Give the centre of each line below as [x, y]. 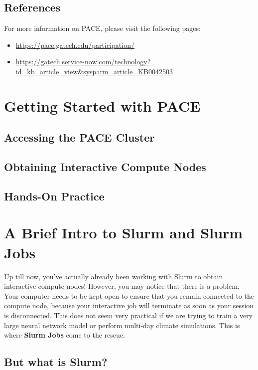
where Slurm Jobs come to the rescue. [64, 335]
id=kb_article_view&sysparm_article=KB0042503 [94, 71]
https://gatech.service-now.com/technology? [83, 62]
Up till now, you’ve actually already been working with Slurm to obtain [114, 276]
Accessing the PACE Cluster [79, 137]
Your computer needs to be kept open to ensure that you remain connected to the [129, 295]
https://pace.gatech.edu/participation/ [75, 45]
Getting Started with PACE [102, 105]
